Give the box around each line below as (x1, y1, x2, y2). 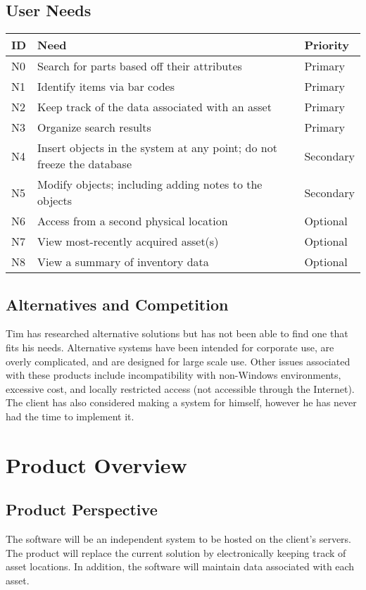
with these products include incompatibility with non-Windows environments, (6, 368, 341, 382)
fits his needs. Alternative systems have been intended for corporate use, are (6, 340, 334, 354)
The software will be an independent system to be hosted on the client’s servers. (6, 532, 351, 546)
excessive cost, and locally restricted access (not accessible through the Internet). (6, 381, 355, 396)
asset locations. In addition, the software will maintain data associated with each (6, 559, 355, 574)
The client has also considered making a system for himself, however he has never (6, 395, 357, 410)
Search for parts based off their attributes (37, 58, 242, 75)
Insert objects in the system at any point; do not (37, 139, 277, 156)
